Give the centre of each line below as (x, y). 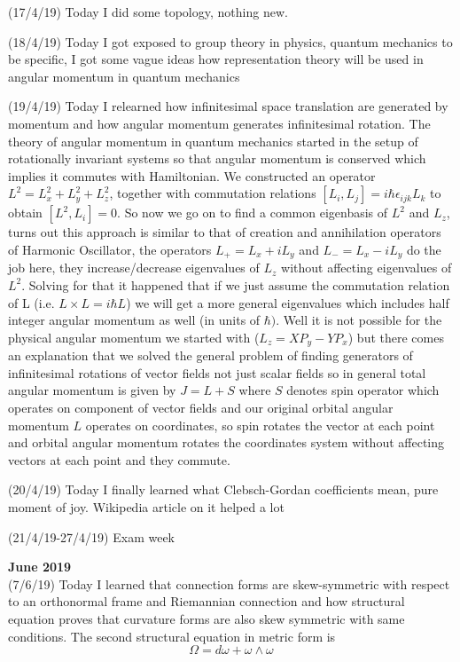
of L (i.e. (31, 302)
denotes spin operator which (363, 390)
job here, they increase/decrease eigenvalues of (134, 268)
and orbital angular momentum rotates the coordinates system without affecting (226, 442)
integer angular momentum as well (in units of (134, 320)
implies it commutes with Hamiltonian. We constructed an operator (192, 175)
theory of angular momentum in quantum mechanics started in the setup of (213, 141)
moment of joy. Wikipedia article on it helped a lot (146, 506)
